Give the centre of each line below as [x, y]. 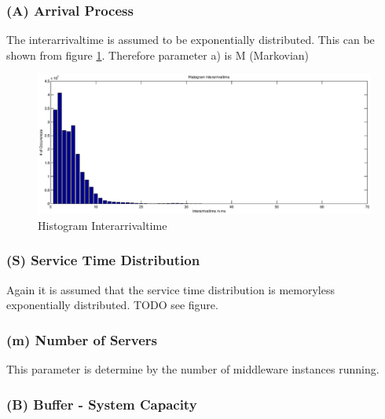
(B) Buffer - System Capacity [102, 404]
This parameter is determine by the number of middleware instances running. [193, 369]
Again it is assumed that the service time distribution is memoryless [170, 289]
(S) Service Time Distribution [103, 260]
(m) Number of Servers [82, 339]
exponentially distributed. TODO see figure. [112, 305]
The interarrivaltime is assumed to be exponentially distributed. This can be [191, 40]
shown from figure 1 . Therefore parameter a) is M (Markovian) [158, 55]
